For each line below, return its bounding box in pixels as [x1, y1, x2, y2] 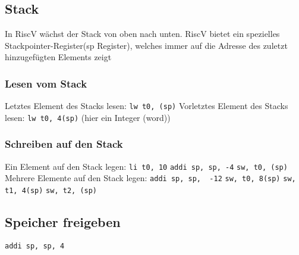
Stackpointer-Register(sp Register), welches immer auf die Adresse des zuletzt [5, 39, 288, 51]
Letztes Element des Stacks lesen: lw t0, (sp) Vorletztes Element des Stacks [5, 99, 288, 112]
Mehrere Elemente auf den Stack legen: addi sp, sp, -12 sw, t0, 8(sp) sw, [5, 172, 296, 184]
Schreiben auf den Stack [5, 136, 123, 151]
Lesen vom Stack [5, 76, 87, 91]
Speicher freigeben [5, 213, 121, 231]
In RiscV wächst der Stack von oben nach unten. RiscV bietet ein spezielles [5, 27, 280, 40]
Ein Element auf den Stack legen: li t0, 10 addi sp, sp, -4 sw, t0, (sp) [5, 160, 288, 172]
